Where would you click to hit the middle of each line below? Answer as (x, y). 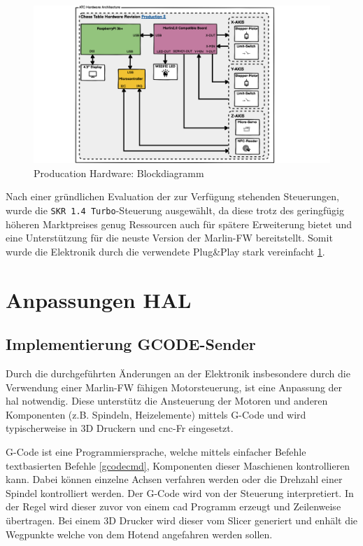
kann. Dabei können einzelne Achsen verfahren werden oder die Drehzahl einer (174, 479)
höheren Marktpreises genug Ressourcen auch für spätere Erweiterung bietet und (179, 224)
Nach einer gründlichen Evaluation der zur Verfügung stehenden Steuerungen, (172, 196)
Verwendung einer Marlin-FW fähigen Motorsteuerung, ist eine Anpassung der (174, 387)
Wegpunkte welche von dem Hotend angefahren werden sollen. (139, 534)
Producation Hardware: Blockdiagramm (119, 173)
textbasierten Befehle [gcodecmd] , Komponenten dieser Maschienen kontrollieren (178, 465)
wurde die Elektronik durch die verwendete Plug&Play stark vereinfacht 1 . (165, 251)
